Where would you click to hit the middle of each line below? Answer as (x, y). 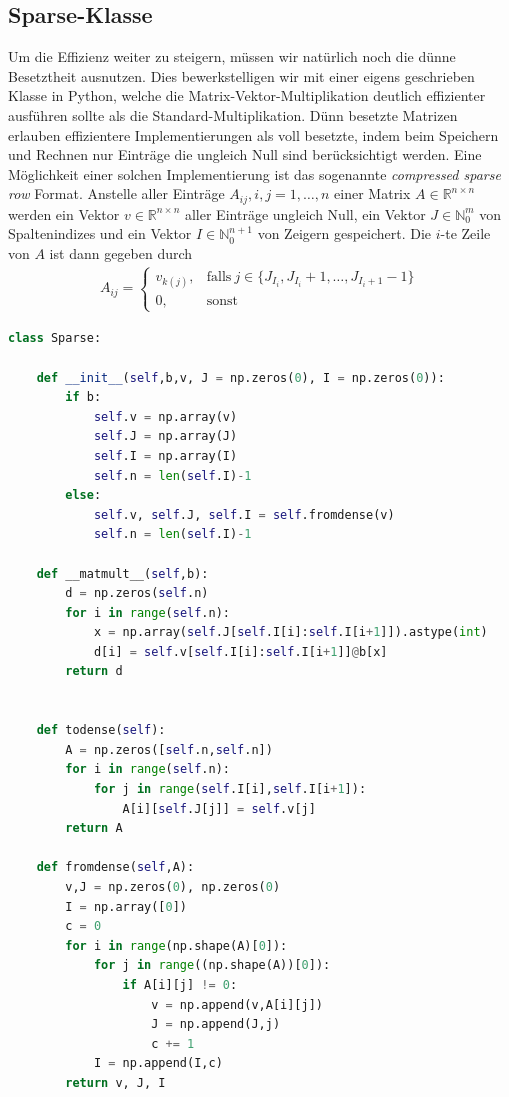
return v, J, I (115, 1082)
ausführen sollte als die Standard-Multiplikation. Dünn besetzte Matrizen (233, 114)
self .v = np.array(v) (165, 416)
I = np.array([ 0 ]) (126, 906)
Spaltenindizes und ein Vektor (100, 233)
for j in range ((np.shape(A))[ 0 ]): (212, 965)
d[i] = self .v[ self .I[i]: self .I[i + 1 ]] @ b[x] (240, 651)
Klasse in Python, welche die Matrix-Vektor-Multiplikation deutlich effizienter (247, 95)
